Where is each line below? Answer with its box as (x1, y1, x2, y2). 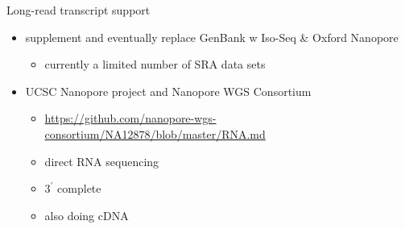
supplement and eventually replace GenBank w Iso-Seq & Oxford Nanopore (25, 28, 399, 45)
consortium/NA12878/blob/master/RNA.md (44, 125, 266, 142)
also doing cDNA (44, 206, 129, 223)
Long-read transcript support (6, 2, 151, 18)
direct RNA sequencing (44, 152, 159, 169)
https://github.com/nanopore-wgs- (44, 110, 217, 127)
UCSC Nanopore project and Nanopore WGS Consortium (25, 82, 312, 99)
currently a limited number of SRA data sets (44, 56, 266, 73)
